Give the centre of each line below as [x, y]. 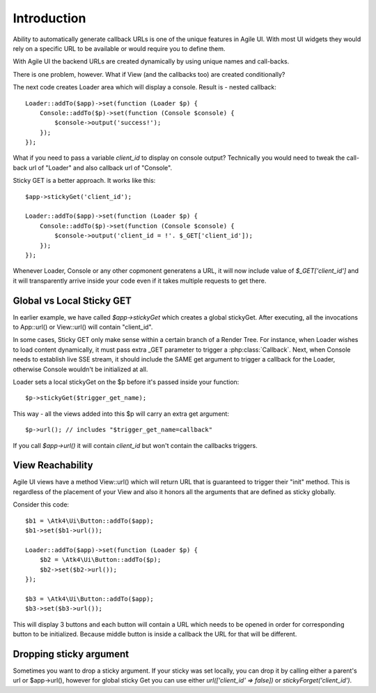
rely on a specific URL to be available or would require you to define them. [119, 48]
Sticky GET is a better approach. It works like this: [84, 181]
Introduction [49, 18]
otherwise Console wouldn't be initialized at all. [80, 369]
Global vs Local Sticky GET [72, 300]
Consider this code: [41, 505]
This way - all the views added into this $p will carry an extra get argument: [121, 413]
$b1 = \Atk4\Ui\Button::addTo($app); [90, 521]
